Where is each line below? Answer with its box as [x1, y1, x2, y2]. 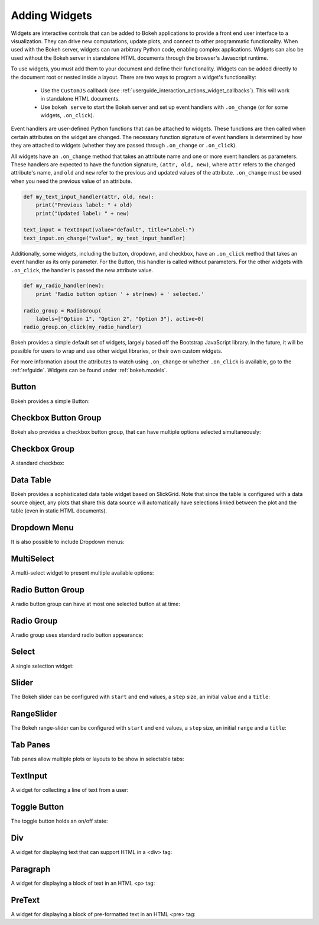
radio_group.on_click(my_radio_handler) [23, 324, 142, 331]
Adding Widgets [11, 9, 93, 22]
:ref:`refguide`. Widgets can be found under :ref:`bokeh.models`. [11, 366, 168, 373]
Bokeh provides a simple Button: [11, 397, 90, 405]
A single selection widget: [11, 662, 74, 669]
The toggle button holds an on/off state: [11, 817, 108, 825]
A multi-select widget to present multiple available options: [11, 569, 154, 576]
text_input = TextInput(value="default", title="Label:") [23, 227, 195, 233]
